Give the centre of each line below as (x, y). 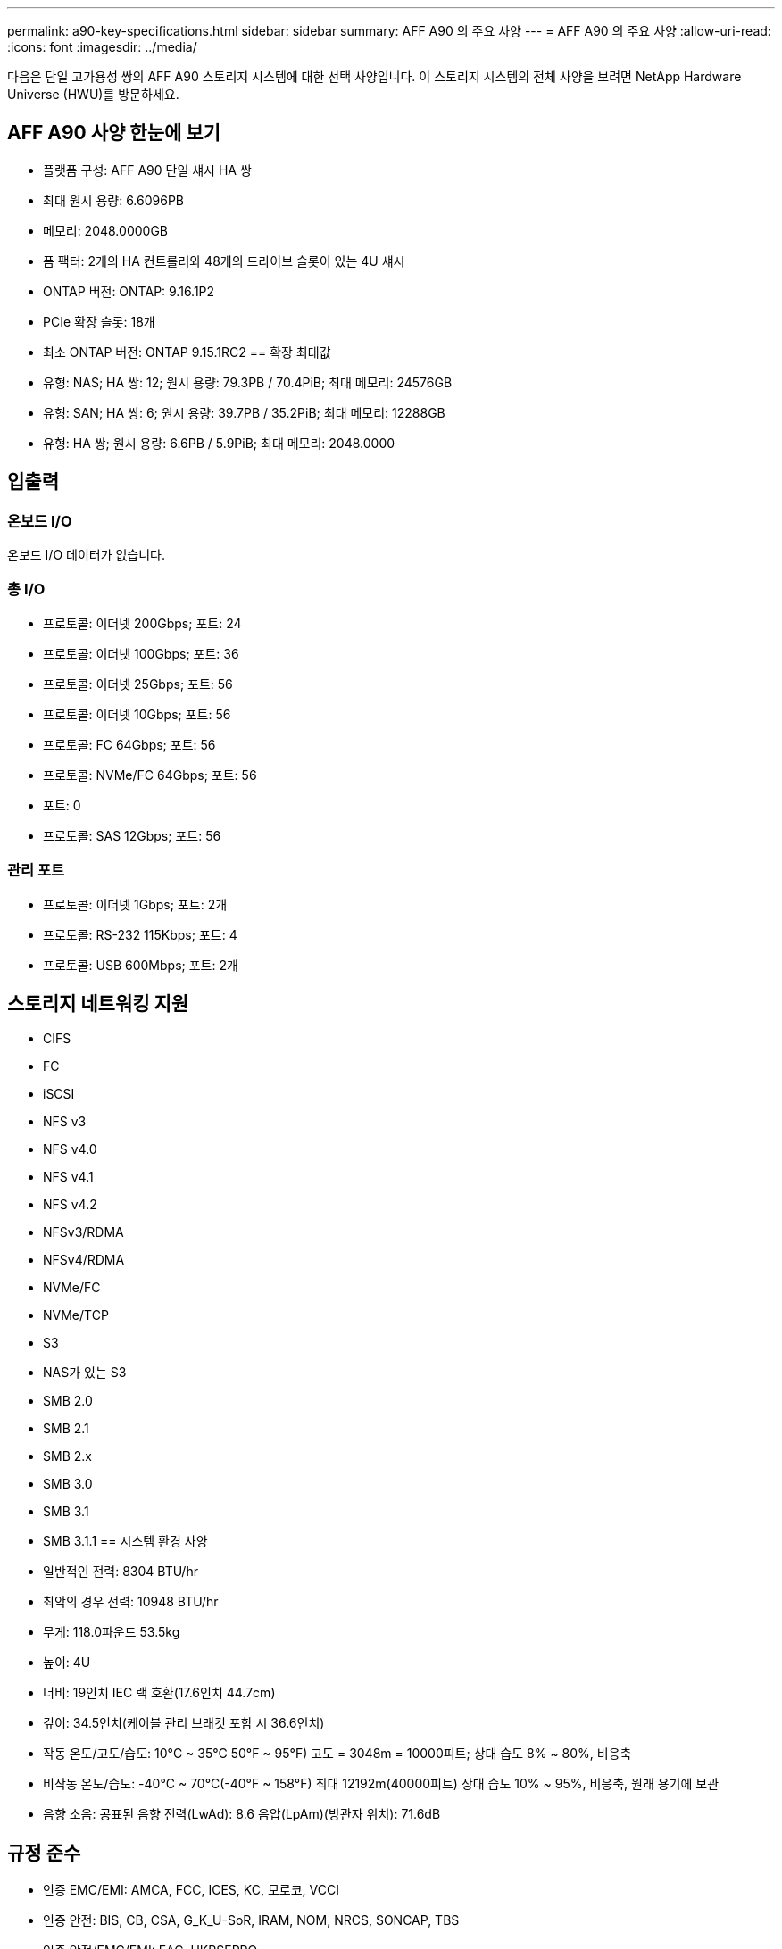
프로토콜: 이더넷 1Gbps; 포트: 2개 (135, 904)
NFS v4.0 (70, 1149)
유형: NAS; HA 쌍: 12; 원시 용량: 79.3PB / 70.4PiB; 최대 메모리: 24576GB (248, 382)
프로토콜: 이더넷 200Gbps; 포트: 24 (142, 623)
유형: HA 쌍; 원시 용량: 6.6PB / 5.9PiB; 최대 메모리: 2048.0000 (219, 443)
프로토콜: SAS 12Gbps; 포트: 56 (132, 835)
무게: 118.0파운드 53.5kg (112, 1632)
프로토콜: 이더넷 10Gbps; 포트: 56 (137, 714)
